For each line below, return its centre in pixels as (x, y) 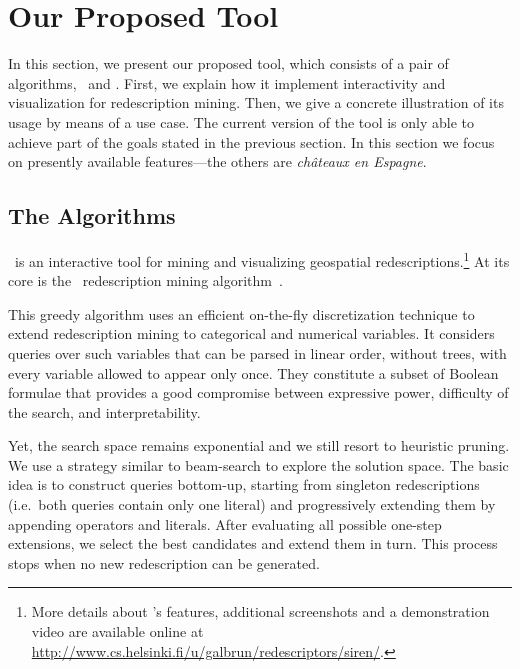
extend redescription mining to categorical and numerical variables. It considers (251, 333)
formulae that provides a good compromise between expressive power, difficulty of (258, 392)
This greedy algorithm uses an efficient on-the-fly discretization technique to (241, 313)
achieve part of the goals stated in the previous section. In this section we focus (251, 141)
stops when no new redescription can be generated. (164, 562)
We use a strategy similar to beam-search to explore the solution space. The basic (258, 464)
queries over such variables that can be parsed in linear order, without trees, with (257, 352)
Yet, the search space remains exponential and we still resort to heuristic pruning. (259, 445)
